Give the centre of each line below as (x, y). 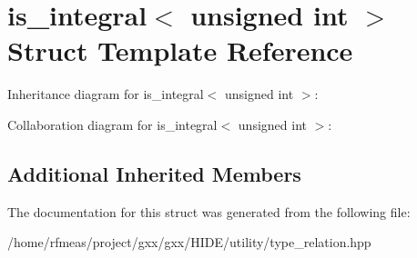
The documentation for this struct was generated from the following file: (209, 211)
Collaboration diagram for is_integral (112, 124)
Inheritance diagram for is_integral (106, 94)
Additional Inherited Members (154, 173)
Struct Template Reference (180, 50)
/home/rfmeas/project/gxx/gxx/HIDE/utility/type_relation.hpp (189, 242)
